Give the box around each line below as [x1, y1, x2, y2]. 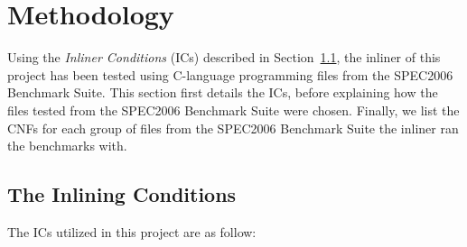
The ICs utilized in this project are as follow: [7, 222, 257, 241]
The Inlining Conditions [7, 180, 237, 208]
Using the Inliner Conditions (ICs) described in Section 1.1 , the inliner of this [7, 48, 441, 67]
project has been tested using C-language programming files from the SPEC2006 [7, 65, 453, 84]
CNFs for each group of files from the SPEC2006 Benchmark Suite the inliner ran [7, 118, 459, 137]
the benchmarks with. [7, 136, 127, 155]
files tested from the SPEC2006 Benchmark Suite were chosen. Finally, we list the [7, 100, 460, 119]
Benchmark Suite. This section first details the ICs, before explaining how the [7, 83, 438, 102]
